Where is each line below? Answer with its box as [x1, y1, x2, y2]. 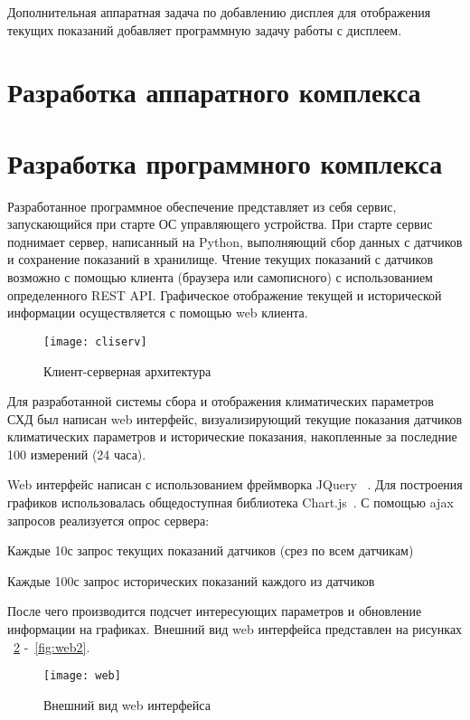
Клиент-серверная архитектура [43, 361, 211, 380]
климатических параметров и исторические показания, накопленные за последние [7, 427, 457, 446]
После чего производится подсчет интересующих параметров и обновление [7, 602, 422, 621]
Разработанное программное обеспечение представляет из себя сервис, [7, 196, 397, 215]
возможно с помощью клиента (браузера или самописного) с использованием [7, 268, 433, 287]
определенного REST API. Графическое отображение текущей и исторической [7, 285, 442, 304]
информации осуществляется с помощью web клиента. [7, 303, 308, 322]
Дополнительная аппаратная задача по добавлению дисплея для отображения [7, 3, 431, 21]
